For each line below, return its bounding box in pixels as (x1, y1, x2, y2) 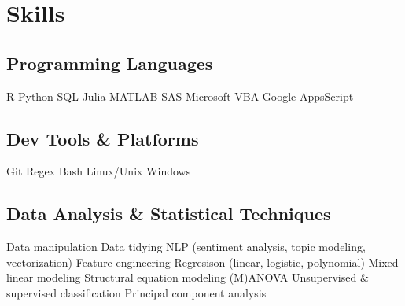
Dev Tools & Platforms (6, 126, 199, 150)
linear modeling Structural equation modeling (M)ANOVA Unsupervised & (6, 269, 369, 286)
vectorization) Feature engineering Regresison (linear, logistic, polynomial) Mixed (6, 253, 399, 270)
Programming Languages (6, 50, 213, 75)
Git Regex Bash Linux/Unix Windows (6, 163, 191, 179)
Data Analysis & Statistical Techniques (6, 201, 331, 226)
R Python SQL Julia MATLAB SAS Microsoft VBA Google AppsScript (6, 87, 354, 104)
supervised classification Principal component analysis (6, 284, 267, 300)
